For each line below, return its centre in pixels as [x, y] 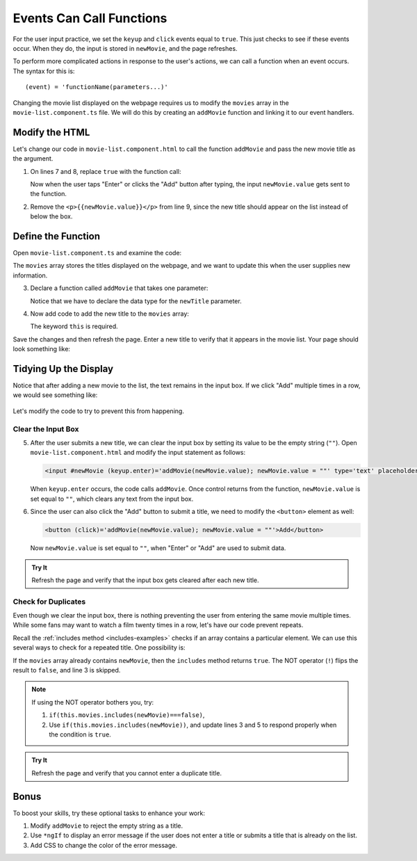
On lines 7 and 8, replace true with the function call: [106, 171]
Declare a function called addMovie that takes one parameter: [119, 288]
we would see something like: [55, 395]
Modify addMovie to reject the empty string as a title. [107, 826]
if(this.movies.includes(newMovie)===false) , [127, 715]
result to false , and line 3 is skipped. [67, 670]
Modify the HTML [51, 132]
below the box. [51, 216]
